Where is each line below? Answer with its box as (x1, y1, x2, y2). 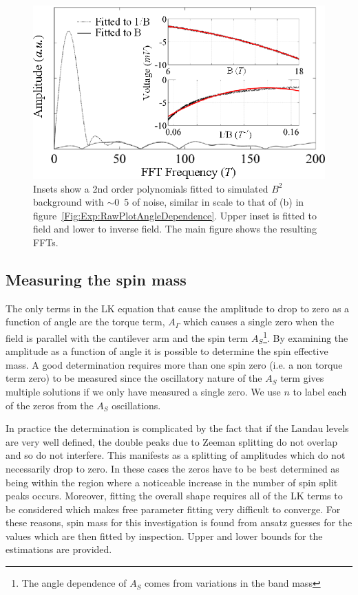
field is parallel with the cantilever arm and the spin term (6, 330, 249, 345)
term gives (280, 371, 324, 385)
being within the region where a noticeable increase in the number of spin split (6, 475, 338, 489)
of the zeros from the (6, 398, 94, 412)
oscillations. (112, 398, 161, 412)
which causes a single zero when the (183, 314, 335, 329)
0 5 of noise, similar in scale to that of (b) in (114, 195, 304, 209)
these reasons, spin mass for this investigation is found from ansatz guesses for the (6, 515, 352, 530)
